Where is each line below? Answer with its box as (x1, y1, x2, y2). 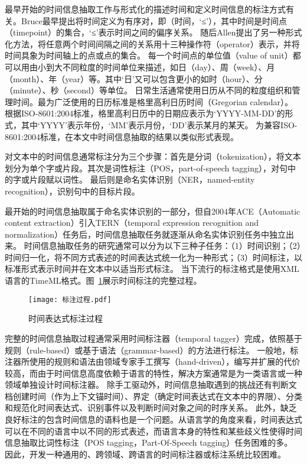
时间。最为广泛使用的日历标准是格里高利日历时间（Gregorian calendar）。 (12, 95, 293, 108)
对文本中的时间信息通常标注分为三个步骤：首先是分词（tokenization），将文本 (5, 150, 301, 163)
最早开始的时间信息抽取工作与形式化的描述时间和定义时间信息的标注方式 (5, 3, 286, 15)
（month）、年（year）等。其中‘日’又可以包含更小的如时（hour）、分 (5, 72, 263, 85)
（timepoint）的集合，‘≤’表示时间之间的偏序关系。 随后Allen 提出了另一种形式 (5, 26, 302, 38)
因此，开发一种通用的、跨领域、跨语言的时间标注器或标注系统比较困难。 (5, 447, 286, 460)
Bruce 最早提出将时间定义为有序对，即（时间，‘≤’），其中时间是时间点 (21, 14, 288, 27)
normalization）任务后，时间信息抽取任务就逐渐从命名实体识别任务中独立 (5, 228, 286, 240)
